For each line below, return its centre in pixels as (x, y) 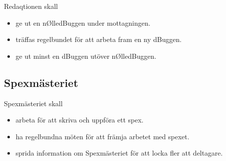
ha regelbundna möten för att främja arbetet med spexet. (102, 136)
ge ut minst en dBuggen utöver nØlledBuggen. (86, 56)
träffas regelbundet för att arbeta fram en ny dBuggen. (98, 39)
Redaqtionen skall (31, 6)
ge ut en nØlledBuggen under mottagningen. (83, 22)
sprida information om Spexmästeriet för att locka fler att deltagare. (119, 153)
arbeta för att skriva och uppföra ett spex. (79, 120)
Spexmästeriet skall (33, 103)
